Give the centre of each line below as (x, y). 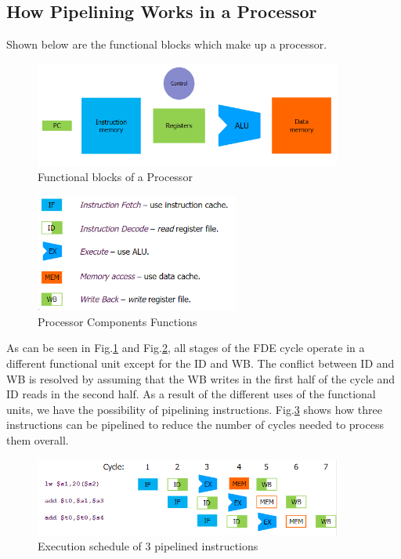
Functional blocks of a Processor (115, 177)
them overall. (38, 440)
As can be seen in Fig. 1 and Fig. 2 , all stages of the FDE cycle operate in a (186, 348)
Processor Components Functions (117, 321)
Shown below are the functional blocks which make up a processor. (167, 44)
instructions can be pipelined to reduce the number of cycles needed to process (195, 425)
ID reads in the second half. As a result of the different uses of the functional (191, 394)
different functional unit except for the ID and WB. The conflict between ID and (200, 363)
